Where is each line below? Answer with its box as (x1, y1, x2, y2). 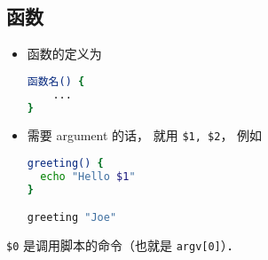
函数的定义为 (27, 44, 102, 63)
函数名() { (27, 75, 85, 88)
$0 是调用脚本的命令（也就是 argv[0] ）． (6, 236, 240, 255)
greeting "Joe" (27, 211, 117, 225)
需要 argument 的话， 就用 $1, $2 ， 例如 (27, 126, 263, 145)
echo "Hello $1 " (40, 169, 136, 183)
